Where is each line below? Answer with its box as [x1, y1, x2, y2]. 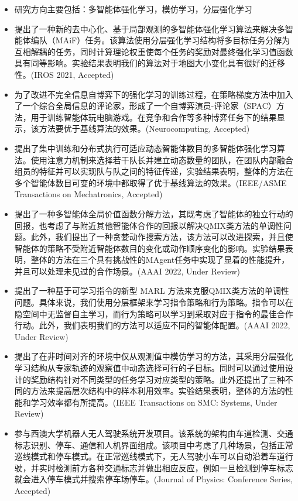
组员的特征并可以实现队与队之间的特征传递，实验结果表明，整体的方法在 [14, 165, 293, 177]
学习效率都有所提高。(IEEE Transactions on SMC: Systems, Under [30, 396, 278, 408]
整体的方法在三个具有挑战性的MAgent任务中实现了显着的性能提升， [30, 253, 290, 266]
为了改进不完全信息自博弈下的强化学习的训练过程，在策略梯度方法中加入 [14, 88, 293, 100]
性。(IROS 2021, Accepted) [14, 68, 114, 80]
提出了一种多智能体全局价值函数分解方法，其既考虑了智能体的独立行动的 [14, 207, 293, 219]
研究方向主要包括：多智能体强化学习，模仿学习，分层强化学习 [14, 3, 252, 15]
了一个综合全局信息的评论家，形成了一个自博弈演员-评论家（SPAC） [14, 99, 276, 112]
